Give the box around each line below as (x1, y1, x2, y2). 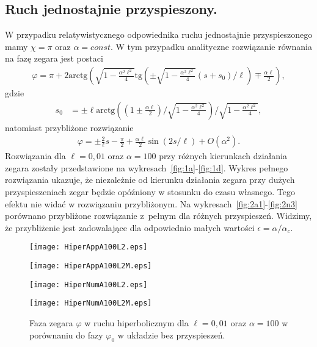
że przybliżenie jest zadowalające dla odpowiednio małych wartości (5, 221, 255, 234)
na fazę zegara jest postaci (5, 52, 103, 65)
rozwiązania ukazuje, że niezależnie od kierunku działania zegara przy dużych (5, 173, 295, 186)
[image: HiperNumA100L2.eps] (29, 280, 148, 289)
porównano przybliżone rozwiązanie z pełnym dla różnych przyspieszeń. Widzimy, (5, 209, 312, 222)
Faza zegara (29, 317, 73, 329)
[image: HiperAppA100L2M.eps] (29, 262, 152, 271)
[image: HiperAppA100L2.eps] (29, 243, 148, 252)
